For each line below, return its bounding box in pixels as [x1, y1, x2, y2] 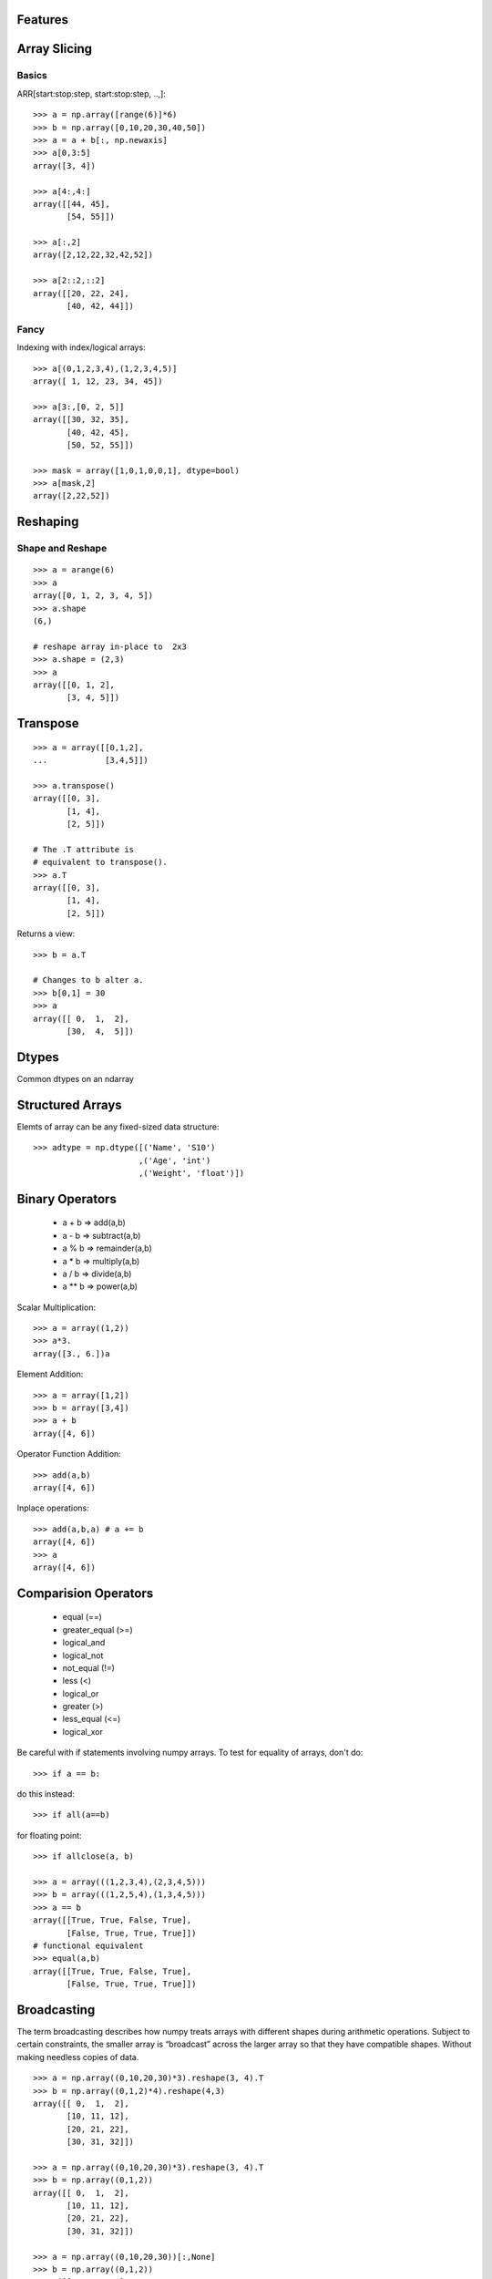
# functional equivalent [33, 1940, 144, 1951]
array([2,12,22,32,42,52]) [33, 250, 154, 260]
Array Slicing [16, 41, 93, 57]
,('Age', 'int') [138, 1155, 211, 1166]
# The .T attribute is [33, 844, 135, 854]
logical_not [62, 1650, 104, 1661]
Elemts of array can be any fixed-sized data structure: [16, 1121, 220, 1132]
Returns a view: [16, 928, 76, 939]
